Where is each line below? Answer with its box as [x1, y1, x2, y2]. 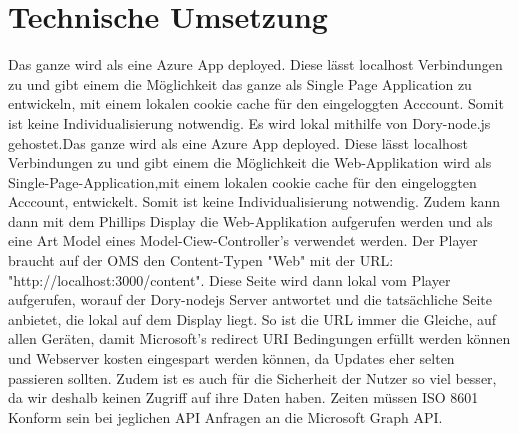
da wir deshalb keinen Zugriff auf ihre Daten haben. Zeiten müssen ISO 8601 [8, 387, 479, 408]
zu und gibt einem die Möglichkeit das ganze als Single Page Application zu [8, 73, 472, 94]
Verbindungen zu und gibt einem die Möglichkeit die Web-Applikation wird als [8, 152, 492, 173]
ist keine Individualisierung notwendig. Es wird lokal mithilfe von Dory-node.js [8, 112, 491, 133]
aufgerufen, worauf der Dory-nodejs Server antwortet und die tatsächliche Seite [8, 289, 493, 310]
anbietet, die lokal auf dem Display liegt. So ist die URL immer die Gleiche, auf [8, 308, 497, 329]
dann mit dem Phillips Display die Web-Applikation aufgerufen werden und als [8, 210, 493, 231]
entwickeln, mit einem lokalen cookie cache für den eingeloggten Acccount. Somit [8, 93, 504, 114]
